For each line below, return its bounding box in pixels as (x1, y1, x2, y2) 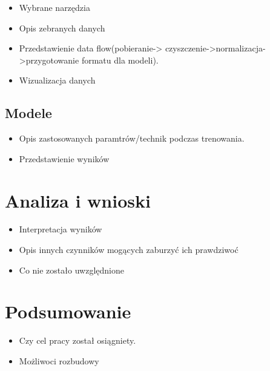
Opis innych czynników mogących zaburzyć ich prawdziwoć (19, 243, 239, 256)
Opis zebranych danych (19, 21, 105, 34)
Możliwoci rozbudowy (19, 354, 99, 367)
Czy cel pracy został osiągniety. (19, 334, 136, 347)
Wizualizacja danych (19, 74, 96, 87)
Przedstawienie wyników (19, 152, 110, 165)
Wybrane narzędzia (19, 1, 90, 13)
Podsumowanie (5, 299, 131, 324)
